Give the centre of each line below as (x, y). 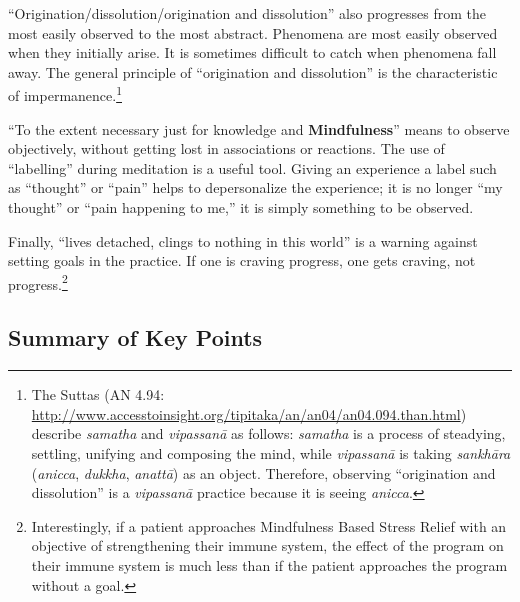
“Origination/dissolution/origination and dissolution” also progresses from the (247, 13)
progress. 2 (38, 282)
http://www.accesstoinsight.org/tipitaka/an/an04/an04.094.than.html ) (249, 413)
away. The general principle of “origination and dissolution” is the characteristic (253, 71)
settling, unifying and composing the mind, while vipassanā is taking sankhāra (271, 453)
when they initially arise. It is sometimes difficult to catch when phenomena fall (252, 52)
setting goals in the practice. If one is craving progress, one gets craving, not (242, 260)
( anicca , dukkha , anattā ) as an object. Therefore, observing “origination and (263, 472)
